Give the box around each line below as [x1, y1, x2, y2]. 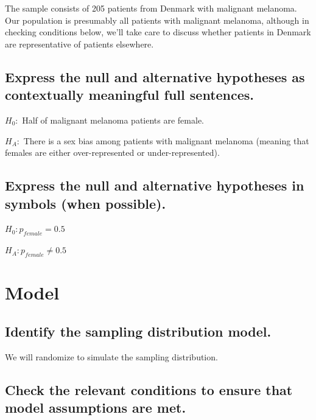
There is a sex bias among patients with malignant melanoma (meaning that [23, 134, 309, 147]
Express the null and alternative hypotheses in [5, 176, 304, 195]
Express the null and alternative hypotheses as [5, 67, 305, 86]
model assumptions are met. [5, 397, 186, 416]
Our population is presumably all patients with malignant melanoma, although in [5, 13, 309, 26]
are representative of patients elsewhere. [5, 37, 154, 50]
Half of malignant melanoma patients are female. [22, 113, 204, 126]
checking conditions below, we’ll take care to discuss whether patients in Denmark [5, 26, 311, 38]
